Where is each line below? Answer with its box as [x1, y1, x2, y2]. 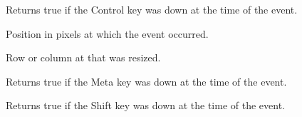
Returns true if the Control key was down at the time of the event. [6, 2, 298, 16]
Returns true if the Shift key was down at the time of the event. [6, 98, 286, 113]
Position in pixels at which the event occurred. [6, 26, 209, 41]
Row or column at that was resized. [6, 50, 161, 65]
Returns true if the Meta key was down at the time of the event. [6, 73, 287, 88]
